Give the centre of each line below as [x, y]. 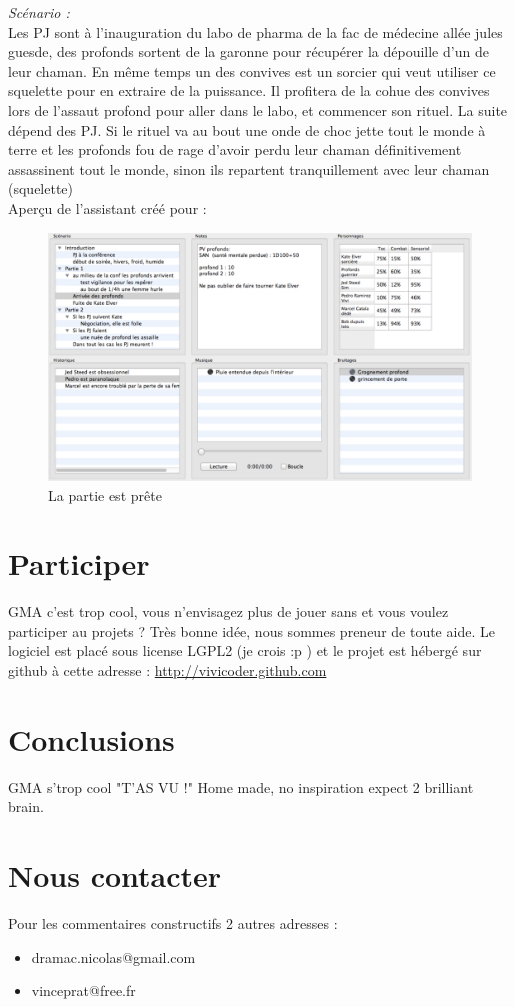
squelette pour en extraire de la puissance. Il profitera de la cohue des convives [249, 90]
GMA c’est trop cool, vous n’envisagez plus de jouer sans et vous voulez [228, 611]
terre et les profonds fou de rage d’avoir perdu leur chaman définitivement [235, 149]
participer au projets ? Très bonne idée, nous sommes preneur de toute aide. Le [251, 630]
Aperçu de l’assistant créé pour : [107, 207]
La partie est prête [105, 494]
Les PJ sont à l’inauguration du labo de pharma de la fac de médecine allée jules [255, 31]
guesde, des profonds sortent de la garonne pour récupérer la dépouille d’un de [248, 51]
